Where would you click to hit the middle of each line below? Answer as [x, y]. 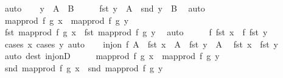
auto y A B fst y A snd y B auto [105, 8]
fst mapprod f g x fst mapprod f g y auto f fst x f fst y [136, 32]
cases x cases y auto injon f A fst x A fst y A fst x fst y [141, 44]
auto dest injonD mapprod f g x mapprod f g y [112, 56]
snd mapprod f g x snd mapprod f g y [84, 67]
